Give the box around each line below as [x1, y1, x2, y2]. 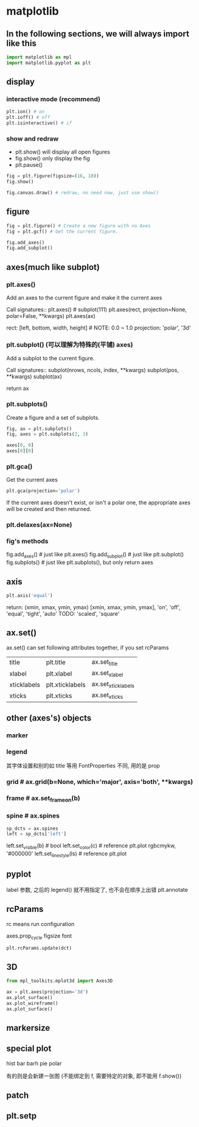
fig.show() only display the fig [15, 155, 90, 162]
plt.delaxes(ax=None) [6, 521, 72, 529]
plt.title [46, 658, 66, 666]
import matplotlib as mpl [6, 54, 72, 60]
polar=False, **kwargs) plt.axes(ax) [6, 312, 96, 319]
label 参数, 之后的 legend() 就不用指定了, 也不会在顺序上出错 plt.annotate [6, 886, 189, 893]
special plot [6, 1044, 52, 1054]
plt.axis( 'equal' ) [6, 593, 53, 599]
